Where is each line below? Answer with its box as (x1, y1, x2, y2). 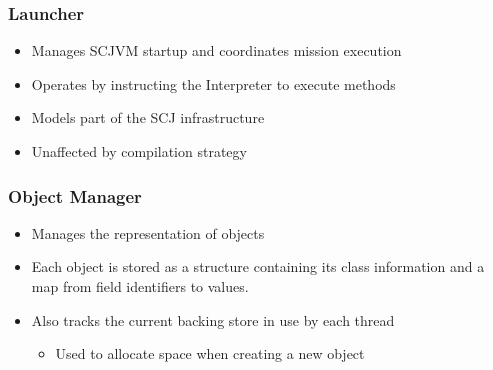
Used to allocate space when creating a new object (55, 343, 365, 364)
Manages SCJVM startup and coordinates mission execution (31, 40, 402, 61)
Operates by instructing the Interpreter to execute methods (31, 73, 396, 94)
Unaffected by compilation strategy (31, 141, 247, 161)
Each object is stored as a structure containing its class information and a (31, 256, 485, 277)
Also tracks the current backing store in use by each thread (31, 309, 395, 330)
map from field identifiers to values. (31, 276, 249, 296)
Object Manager (8, 183, 142, 208)
